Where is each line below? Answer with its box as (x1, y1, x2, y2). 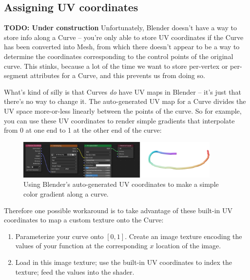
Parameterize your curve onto (15, 231, 104, 241)
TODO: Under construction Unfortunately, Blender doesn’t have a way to (4, 22, 237, 33)
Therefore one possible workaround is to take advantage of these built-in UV (4, 205, 233, 215)
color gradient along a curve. (23, 188, 109, 199)
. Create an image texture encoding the (125, 231, 242, 241)
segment (4, 70, 28, 80)
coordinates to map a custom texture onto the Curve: (4, 215, 164, 225)
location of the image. (156, 240, 221, 251)
